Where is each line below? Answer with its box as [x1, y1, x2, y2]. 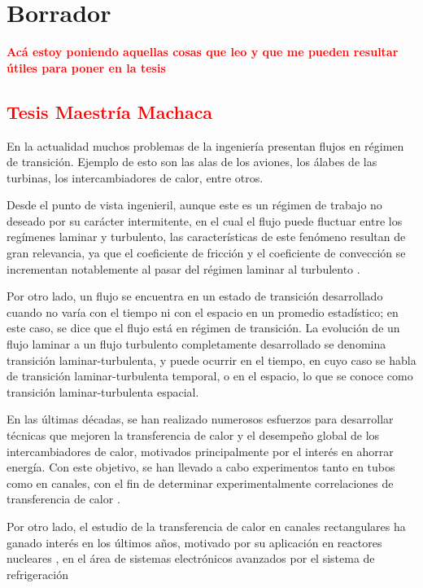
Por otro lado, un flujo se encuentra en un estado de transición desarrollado [7, 287, 383, 305]
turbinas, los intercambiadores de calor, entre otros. [7, 169, 264, 186]
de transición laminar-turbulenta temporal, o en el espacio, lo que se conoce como [7, 367, 413, 384]
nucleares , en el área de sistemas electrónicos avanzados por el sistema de [7, 550, 375, 567]
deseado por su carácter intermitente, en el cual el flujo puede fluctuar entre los [7, 212, 403, 229]
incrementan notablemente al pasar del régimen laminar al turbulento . [7, 260, 360, 277]
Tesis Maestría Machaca [7, 99, 213, 124]
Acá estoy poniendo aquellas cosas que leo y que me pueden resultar [7, 43, 399, 60]
